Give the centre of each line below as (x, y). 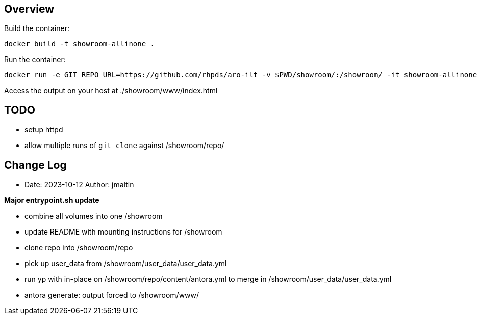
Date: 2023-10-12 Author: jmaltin (79, 185)
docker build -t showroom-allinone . (80, 44)
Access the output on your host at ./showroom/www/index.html (111, 91)
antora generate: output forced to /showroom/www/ (112, 295)
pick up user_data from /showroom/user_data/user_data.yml (126, 264)
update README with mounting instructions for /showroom (123, 232)
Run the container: (35, 60)
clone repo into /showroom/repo (79, 248)
